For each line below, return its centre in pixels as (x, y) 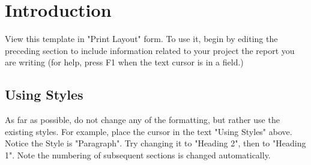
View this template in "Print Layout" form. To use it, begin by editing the (141, 39)
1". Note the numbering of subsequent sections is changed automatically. (138, 154)
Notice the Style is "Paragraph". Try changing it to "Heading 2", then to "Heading (155, 143)
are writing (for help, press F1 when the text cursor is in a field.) (124, 62)
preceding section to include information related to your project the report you (150, 50)
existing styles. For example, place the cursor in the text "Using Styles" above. (149, 131)
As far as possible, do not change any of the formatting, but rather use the (142, 120)
